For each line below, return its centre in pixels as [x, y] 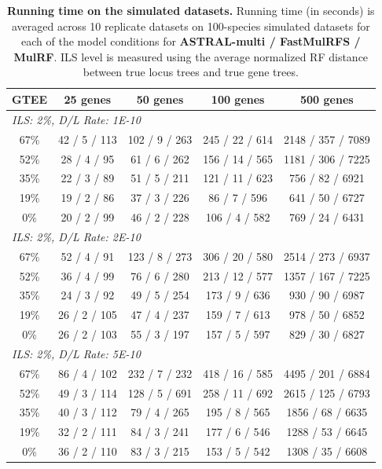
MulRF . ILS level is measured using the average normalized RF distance [191, 56]
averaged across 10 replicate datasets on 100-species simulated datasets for [191, 26]
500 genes [327, 99]
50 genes [160, 99]
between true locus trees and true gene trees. [191, 72]
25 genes [88, 99]
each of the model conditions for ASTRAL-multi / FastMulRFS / [191, 41]
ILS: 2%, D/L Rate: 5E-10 [76, 353]
